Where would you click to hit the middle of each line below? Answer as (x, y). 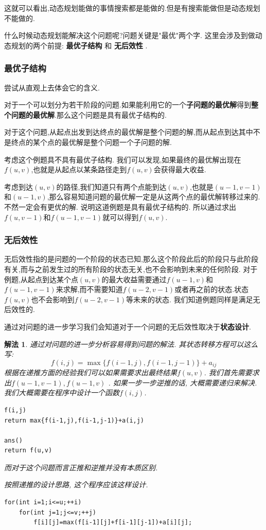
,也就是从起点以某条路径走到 (79, 169)
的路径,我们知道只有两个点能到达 (111, 186)
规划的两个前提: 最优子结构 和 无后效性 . (79, 45)
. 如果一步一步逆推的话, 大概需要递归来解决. (183, 382)
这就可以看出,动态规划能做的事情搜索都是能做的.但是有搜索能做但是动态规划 (132, 8)
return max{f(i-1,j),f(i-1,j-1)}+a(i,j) (74, 420)
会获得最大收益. (180, 169)
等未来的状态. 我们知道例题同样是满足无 (193, 299)
